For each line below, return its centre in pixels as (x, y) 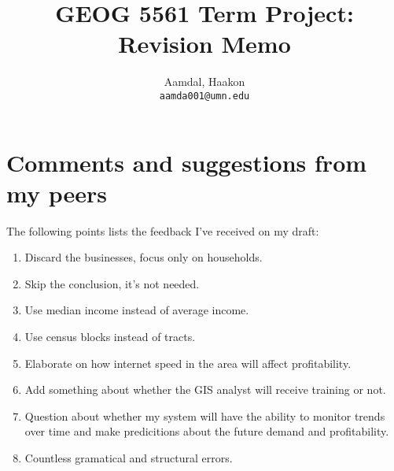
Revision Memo (204, 44)
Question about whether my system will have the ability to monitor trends (205, 415)
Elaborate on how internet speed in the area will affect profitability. (188, 363)
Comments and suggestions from (187, 162)
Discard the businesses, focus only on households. (144, 257)
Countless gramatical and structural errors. (129, 458)
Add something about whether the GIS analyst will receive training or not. (205, 389)
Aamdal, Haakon (204, 82)
